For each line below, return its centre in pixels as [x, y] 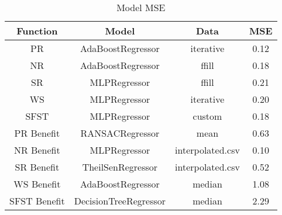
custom [207, 116]
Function [37, 31]
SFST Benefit [37, 201]
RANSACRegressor [120, 133]
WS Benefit [37, 184]
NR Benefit [37, 150]
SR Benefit [37, 167]
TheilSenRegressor [120, 167]
